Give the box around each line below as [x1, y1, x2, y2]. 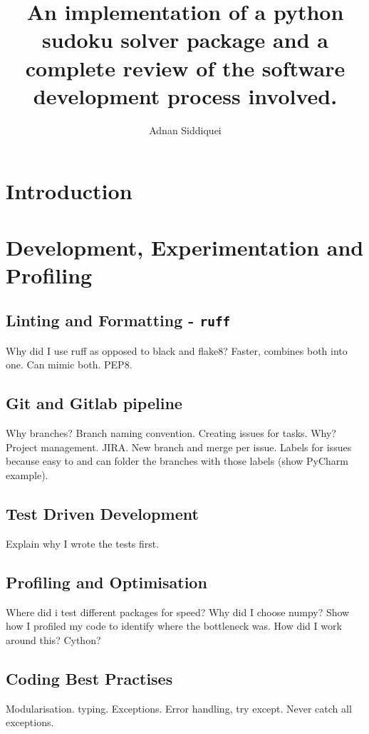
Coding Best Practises [6, 667, 173, 689]
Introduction [6, 176, 132, 206]
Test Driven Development [6, 502, 199, 524]
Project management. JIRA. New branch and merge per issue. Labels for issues [6, 439, 352, 454]
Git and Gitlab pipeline [6, 392, 182, 414]
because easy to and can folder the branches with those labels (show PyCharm [6, 453, 349, 468]
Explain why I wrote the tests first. [6, 536, 160, 550]
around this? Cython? [6, 632, 101, 647]
